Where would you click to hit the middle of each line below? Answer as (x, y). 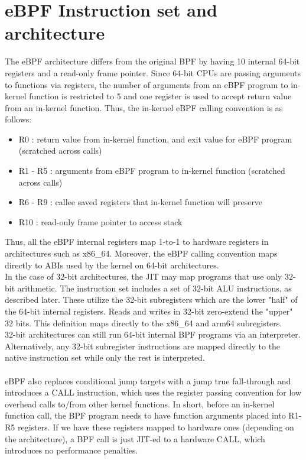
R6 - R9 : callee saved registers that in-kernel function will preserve (141, 202)
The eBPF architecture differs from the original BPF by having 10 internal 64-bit (152, 61)
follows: (18, 119)
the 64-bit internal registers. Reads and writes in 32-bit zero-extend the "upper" (149, 311)
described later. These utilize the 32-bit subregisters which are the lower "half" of (151, 299)
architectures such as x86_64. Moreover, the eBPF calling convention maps (141, 253)
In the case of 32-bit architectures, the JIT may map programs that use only (144, 276)
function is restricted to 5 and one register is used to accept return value (160, 96)
